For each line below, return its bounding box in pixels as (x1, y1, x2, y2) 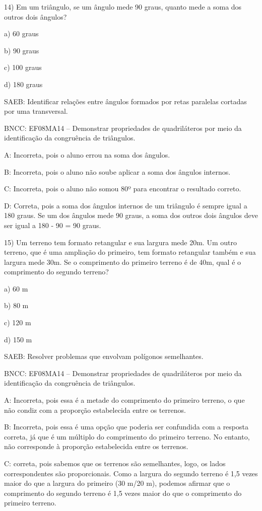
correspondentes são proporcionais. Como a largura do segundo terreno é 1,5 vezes (4, 468, 258, 478)
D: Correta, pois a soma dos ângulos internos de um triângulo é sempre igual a (4, 200, 247, 210)
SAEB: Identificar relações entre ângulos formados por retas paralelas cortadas (4, 96, 247, 106)
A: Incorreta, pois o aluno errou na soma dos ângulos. (4, 149, 170, 160)
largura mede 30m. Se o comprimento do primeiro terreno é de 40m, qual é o (4, 256, 241, 267)
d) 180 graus (4, 79, 43, 89)
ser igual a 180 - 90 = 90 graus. (4, 220, 101, 230)
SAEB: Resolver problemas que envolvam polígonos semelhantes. (4, 351, 204, 361)
